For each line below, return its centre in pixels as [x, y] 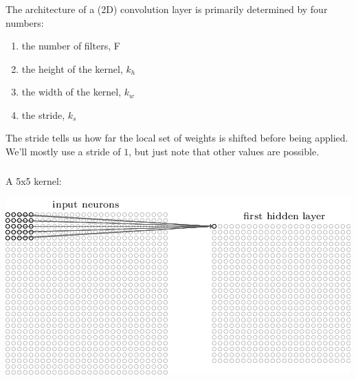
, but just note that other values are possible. [224, 152]
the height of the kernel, [72, 68]
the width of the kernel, [71, 92]
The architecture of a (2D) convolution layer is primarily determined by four [167, 9]
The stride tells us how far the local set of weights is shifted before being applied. [177, 138]
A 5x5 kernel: [34, 180]
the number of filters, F [71, 46]
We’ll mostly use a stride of [63, 152]
